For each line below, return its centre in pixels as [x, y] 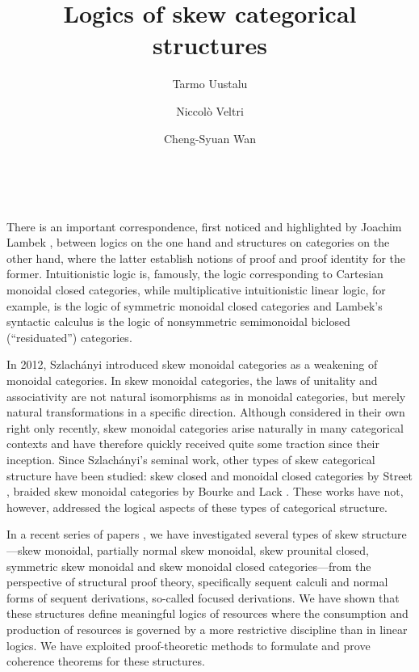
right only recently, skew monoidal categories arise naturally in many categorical [205, 427]
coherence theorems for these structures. [106, 661]
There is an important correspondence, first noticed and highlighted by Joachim [204, 226]
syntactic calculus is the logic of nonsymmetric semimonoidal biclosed [178, 321]
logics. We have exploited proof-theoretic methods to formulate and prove [189, 645]
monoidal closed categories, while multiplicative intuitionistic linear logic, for [196, 290]
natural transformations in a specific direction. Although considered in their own [206, 412]
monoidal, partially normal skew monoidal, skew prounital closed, [207, 549]
